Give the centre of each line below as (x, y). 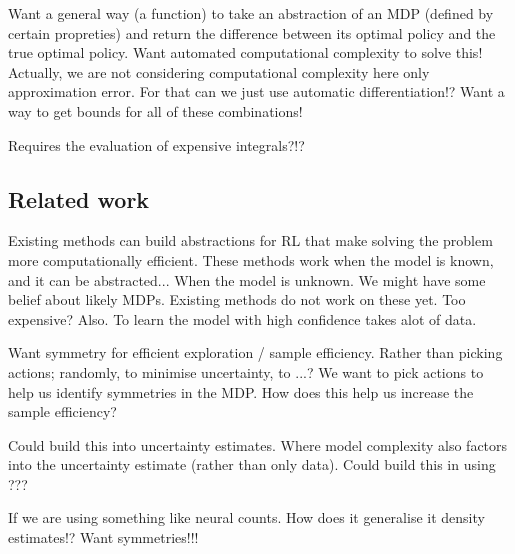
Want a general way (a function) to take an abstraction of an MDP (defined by (251, 13)
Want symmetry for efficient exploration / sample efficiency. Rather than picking (255, 352)
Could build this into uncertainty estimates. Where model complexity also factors (258, 444)
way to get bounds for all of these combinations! (155, 110)
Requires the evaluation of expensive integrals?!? (156, 144)
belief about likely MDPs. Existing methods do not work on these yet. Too (237, 299)
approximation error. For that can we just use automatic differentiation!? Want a (256, 91)
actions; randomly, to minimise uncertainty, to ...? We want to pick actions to (246, 371)
